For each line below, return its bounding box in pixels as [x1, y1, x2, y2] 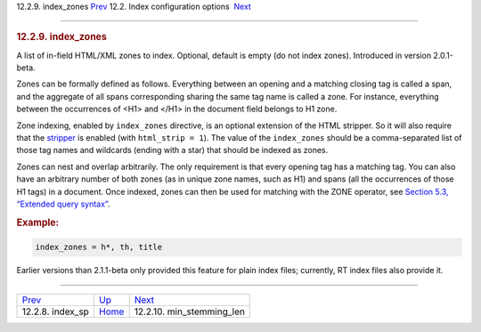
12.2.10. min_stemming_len [134, 305, 245, 318]
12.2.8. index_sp [21, 305, 89, 318]
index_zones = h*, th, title [35, 242, 163, 253]
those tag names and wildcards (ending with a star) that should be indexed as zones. [16, 145, 329, 156]
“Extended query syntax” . [16, 198, 110, 209]
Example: [16, 216, 60, 229]
